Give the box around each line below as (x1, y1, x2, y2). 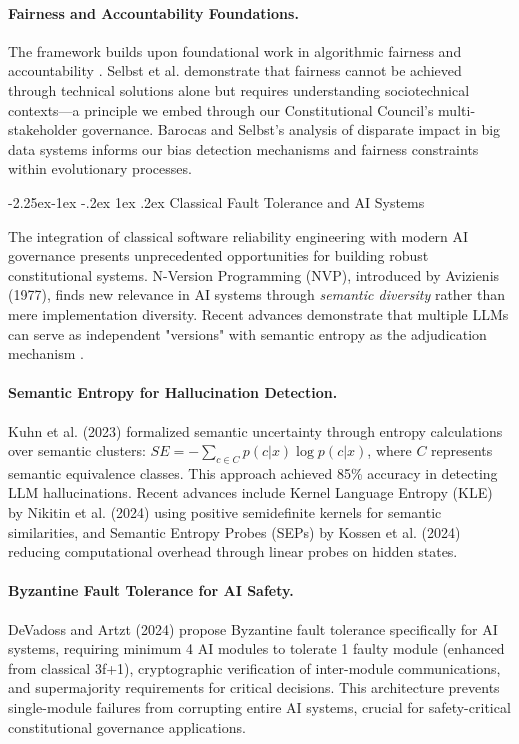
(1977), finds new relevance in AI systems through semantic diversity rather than (8, 284, 506, 305)
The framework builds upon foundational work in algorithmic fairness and (8, 40, 462, 61)
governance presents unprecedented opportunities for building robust (8, 245, 429, 266)
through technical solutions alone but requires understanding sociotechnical (8, 79, 470, 100)
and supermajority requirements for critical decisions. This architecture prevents (8, 677, 500, 698)
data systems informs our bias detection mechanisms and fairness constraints (8, 138, 479, 159)
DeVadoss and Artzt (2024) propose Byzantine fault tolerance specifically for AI (8, 618, 498, 639)
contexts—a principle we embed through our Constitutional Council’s (8, 99, 434, 120)
